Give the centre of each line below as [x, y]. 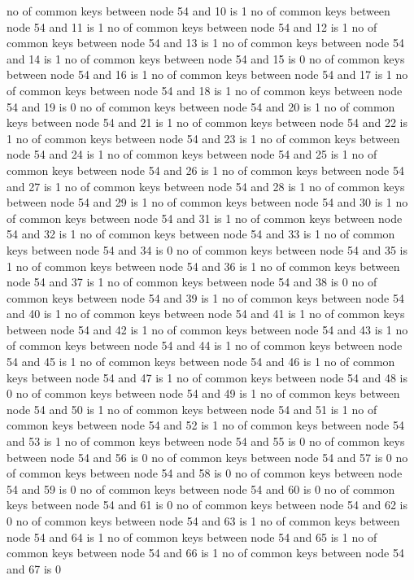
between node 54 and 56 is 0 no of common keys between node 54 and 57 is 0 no [207, 457]
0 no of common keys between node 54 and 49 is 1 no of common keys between [203, 393]
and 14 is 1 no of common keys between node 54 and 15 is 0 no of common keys [206, 58]
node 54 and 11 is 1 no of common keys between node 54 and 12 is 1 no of [192, 26]
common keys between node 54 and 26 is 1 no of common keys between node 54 [205, 170]
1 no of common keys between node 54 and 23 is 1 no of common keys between [203, 138]
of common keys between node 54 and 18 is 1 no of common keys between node [205, 90]
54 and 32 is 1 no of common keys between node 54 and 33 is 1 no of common [201, 234]
